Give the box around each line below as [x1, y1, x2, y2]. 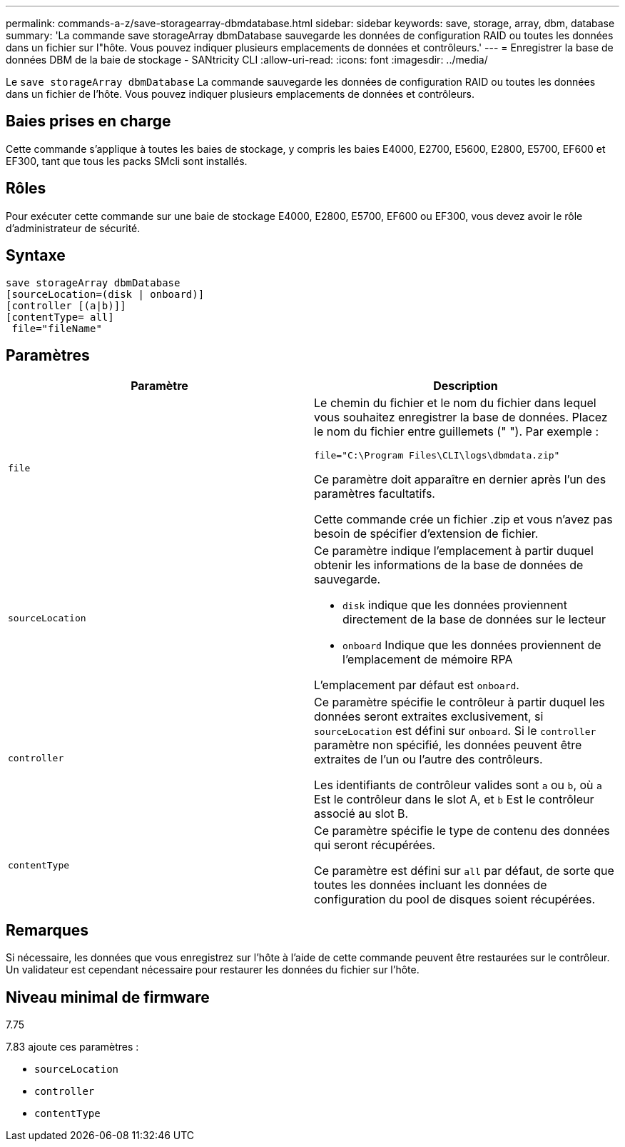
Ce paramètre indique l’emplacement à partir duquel [314, 544, 594, 559]
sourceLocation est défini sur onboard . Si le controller [314, 723, 596, 738]
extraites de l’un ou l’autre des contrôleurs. [314, 752, 543, 767]
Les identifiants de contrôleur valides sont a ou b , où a [314, 778, 602, 793]
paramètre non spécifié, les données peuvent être [314, 738, 582, 753]
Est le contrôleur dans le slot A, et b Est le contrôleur [314, 792, 594, 807]
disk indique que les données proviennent [342, 598, 567, 613]
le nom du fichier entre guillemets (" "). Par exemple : [314, 424, 599, 439]
